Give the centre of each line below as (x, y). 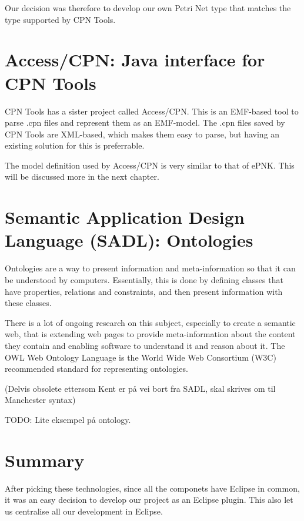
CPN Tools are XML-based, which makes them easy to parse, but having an (142, 134)
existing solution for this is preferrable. (75, 145)
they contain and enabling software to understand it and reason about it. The (145, 345)
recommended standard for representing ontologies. (96, 369)
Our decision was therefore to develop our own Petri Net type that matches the (148, 8)
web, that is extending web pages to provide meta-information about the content (150, 334)
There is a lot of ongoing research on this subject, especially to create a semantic (150, 322)
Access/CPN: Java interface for (135, 60)
